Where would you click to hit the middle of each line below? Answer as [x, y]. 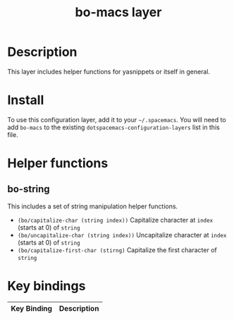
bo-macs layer [118, 12]
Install [26, 100]
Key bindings [47, 286]
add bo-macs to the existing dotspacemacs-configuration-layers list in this [113, 127]
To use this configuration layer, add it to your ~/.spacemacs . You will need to [117, 119]
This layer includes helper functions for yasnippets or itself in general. [109, 71]
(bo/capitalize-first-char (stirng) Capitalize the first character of [117, 250]
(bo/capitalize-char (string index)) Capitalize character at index [115, 220]
